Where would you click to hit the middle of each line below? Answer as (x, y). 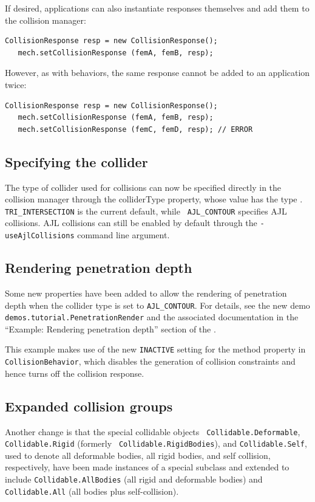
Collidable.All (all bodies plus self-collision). (92, 491)
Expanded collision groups (89, 406)
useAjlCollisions (40, 236)
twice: (16, 84)
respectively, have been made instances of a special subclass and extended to (147, 467)
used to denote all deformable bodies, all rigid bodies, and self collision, (138, 455)
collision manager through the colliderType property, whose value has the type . (154, 199)
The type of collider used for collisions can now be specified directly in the (143, 187)
